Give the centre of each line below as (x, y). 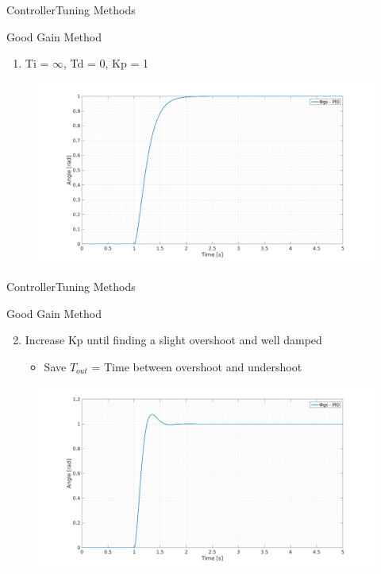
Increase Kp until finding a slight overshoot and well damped (173, 340)
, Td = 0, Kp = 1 (106, 63)
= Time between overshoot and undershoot (197, 366)
